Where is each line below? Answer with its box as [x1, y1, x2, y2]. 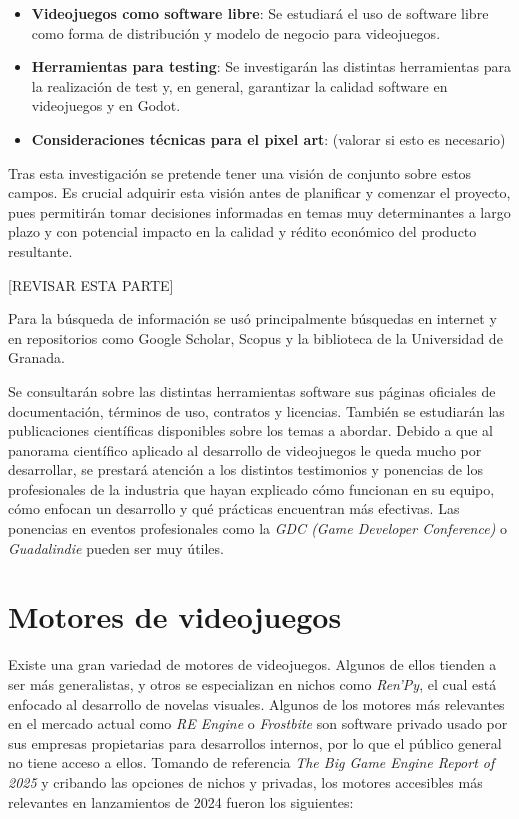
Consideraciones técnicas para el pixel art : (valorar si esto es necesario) [31, 128, 506, 149]
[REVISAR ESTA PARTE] [8, 274, 174, 295]
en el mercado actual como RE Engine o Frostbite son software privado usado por [8, 713, 508, 734]
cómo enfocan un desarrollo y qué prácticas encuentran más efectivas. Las [8, 498, 460, 519]
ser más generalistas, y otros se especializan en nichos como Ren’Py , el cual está [8, 673, 497, 694]
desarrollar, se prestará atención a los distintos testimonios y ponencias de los [8, 459, 483, 480]
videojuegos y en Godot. [31, 95, 181, 116]
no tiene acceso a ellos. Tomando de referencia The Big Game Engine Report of [8, 752, 495, 773]
